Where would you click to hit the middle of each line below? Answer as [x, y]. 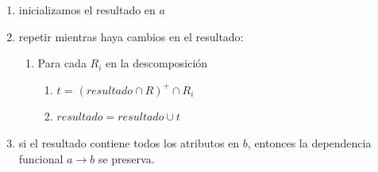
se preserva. [126, 158]
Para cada [62, 63]
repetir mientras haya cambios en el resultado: [131, 36]
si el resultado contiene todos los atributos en [129, 142]
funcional [41, 158]
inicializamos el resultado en [87, 10]
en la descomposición [157, 63]
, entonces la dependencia [309, 142]
